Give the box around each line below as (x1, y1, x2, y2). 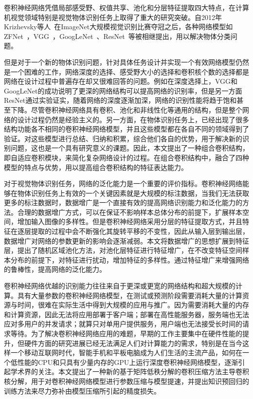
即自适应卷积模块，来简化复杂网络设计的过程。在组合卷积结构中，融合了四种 (4, 152, 249, 162)
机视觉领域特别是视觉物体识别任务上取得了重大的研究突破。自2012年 (4, 12, 222, 22)
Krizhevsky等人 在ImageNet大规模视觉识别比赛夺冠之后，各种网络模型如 (4, 21, 233, 32)
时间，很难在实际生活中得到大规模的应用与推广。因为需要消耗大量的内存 (17, 300, 249, 310)
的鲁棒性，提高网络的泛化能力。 (4, 264, 106, 274)
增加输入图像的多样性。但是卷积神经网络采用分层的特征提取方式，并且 (17, 216, 242, 227)
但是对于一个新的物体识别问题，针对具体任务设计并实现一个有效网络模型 (4, 57, 235, 67)
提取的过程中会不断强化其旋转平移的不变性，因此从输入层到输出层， (31, 226, 249, 236)
